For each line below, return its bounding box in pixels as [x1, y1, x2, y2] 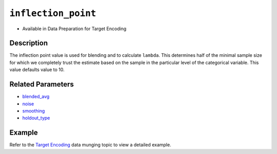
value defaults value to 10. [9, 67, 65, 73]
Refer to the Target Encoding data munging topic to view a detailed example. [9, 142, 171, 148]
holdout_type [22, 115, 50, 121]
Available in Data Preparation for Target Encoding [22, 26, 127, 32]
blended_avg [22, 94, 50, 100]
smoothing [22, 107, 45, 114]
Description [9, 39, 48, 48]
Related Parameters [9, 80, 74, 89]
